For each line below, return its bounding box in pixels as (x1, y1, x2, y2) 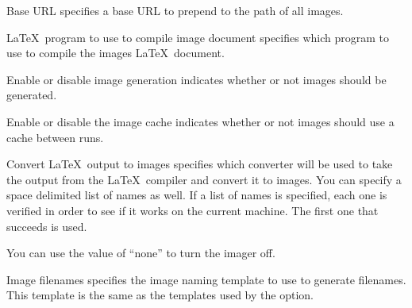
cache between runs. (6, 129, 104, 145)
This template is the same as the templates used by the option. (6, 287, 314, 303)
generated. (6, 87, 57, 103)
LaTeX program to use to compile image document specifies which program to (6, 29, 389, 45)
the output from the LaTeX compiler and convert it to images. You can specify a (6, 171, 402, 187)
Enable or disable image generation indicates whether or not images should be (6, 71, 387, 87)
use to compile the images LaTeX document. (6, 44, 225, 61)
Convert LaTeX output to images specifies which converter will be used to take (6, 156, 393, 172)
